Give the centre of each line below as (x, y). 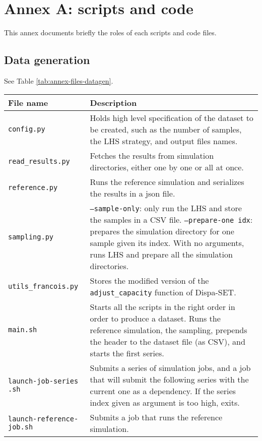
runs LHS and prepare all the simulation (161, 254)
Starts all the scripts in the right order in (162, 306)
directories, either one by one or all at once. (167, 167)
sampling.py (31, 237)
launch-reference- (43, 419)
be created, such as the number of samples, (166, 129)
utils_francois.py (43, 286)
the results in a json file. (133, 193)
